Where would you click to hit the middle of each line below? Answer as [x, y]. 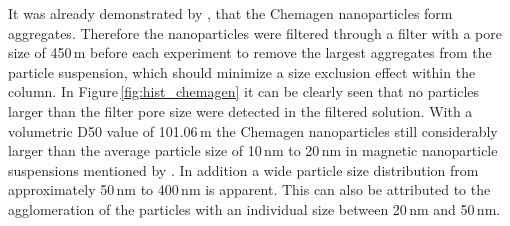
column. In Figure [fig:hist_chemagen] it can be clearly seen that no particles [244, 91]
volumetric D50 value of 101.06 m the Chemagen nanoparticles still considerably [253, 130]
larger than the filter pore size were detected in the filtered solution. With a [240, 110]
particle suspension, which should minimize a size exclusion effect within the [242, 71]
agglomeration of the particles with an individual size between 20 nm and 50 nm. [254, 208]
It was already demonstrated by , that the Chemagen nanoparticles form [230, 13]
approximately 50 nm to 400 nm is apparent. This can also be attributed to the [249, 189]
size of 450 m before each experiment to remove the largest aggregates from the [250, 52]
